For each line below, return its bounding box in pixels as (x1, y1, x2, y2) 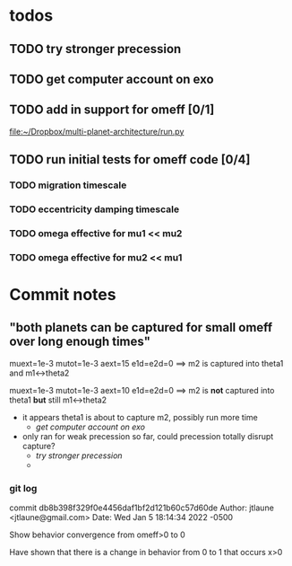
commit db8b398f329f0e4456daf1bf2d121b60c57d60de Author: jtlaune (9, 502, 275, 513)
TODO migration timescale (9, 179, 127, 191)
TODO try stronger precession (9, 41, 182, 57)
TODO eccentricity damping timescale (9, 203, 180, 216)
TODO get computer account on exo (9, 71, 214, 86)
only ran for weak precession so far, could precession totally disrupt (21, 430, 274, 441)
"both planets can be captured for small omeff (9, 320, 273, 335)
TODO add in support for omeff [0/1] (9, 102, 215, 118)
